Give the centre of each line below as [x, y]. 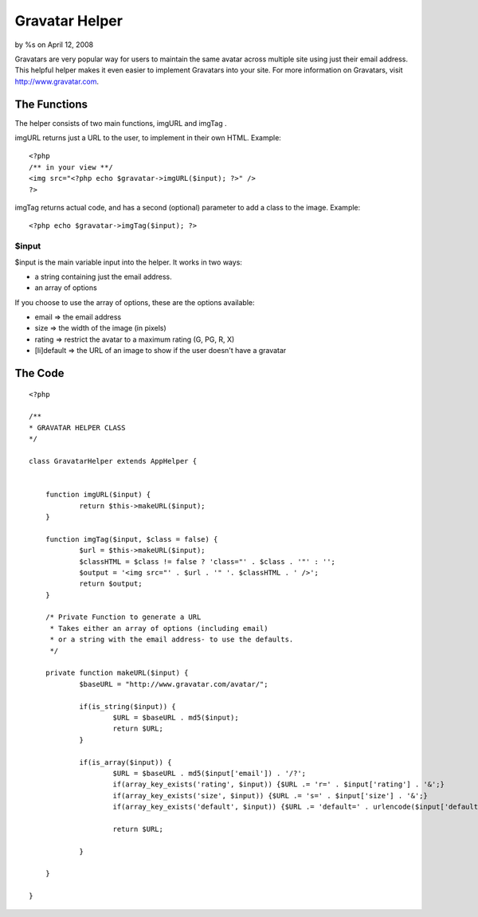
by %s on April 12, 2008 [54, 45]
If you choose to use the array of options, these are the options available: [135, 302]
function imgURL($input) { [98, 495]
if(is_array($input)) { [125, 762]
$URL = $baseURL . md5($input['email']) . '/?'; [210, 773]
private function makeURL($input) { [117, 673]
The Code [39, 373]
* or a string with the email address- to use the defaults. [172, 640]
